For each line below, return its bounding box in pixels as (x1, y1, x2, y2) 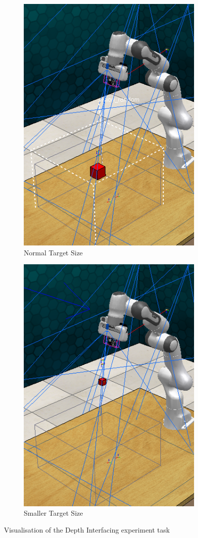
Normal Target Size (24, 247, 83, 257)
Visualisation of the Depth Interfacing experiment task (4, 524, 170, 535)
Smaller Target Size (24, 508, 83, 518)
